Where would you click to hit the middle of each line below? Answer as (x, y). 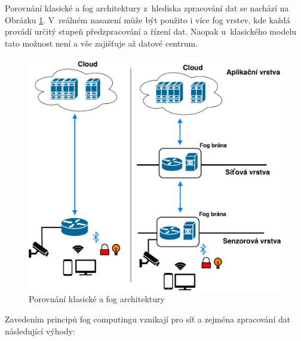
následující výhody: (40, 331)
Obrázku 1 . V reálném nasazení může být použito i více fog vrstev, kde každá (148, 19)
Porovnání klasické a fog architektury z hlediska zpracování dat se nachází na (147, 8)
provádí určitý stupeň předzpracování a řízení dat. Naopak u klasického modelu (151, 31)
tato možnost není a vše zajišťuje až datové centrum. (102, 43)
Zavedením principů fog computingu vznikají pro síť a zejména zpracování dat (148, 319)
